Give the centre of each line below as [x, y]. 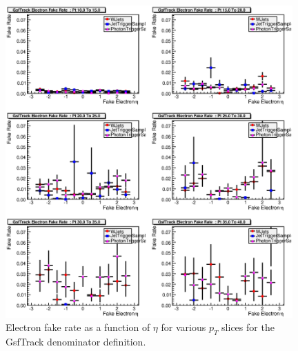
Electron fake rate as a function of [78, 327]
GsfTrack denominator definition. [76, 342]
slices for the [248, 327]
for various [183, 327]
